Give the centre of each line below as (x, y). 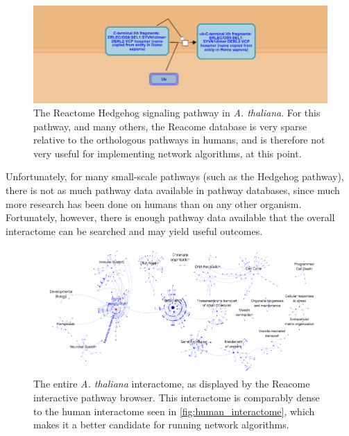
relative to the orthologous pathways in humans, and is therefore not (179, 140)
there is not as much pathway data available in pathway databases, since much (173, 190)
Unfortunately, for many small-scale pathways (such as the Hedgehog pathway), (175, 176)
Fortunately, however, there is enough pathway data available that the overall (170, 217)
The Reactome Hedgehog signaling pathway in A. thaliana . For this (177, 113)
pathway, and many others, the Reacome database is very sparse (170, 126)
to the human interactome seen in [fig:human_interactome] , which (174, 411)
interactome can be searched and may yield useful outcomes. (134, 230)
